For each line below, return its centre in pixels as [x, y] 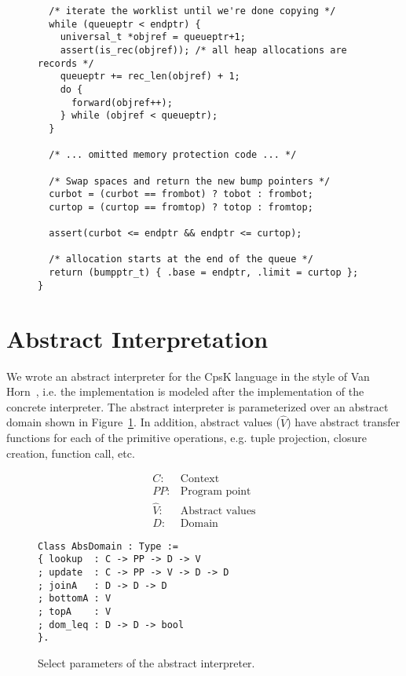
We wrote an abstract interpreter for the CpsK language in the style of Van [188, 376]
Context [200, 479]
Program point [216, 492]
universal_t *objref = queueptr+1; [153, 37]
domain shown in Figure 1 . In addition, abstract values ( [143, 422]
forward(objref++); [122, 102]
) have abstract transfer [344, 422]
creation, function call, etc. [71, 453]
